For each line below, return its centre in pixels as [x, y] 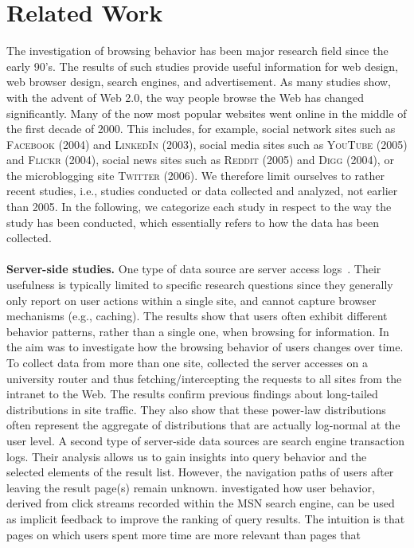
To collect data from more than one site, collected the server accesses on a [187, 362]
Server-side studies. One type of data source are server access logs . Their [194, 269]
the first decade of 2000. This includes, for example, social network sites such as [201, 129]
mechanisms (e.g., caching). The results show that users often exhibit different [197, 316]
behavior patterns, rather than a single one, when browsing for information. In [198, 331]
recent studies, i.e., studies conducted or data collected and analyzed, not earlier [202, 191]
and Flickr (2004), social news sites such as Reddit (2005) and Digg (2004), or [200, 160]
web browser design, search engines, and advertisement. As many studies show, [199, 82]
